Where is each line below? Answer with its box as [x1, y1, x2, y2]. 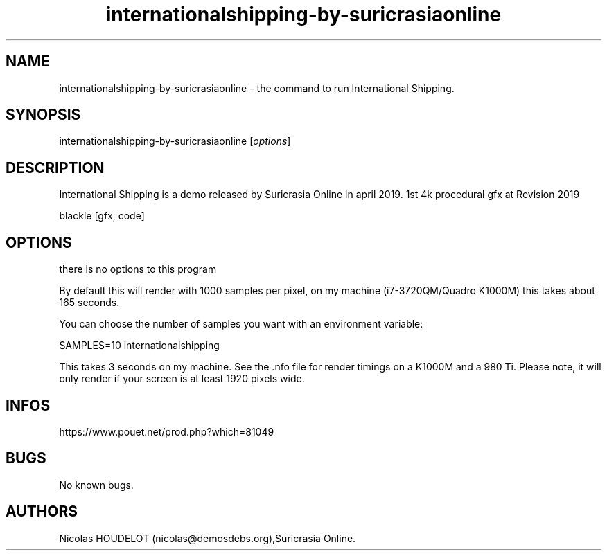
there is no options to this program [59, 263, 217, 276]
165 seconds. [59, 296, 120, 309]
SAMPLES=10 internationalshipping [59, 339, 220, 352]
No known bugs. [59, 478, 134, 491]
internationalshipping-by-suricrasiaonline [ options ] [59, 135, 291, 147]
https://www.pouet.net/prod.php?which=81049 [59, 425, 274, 438]
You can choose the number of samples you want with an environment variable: [59, 318, 423, 330]
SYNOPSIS [6, 106, 81, 124]
